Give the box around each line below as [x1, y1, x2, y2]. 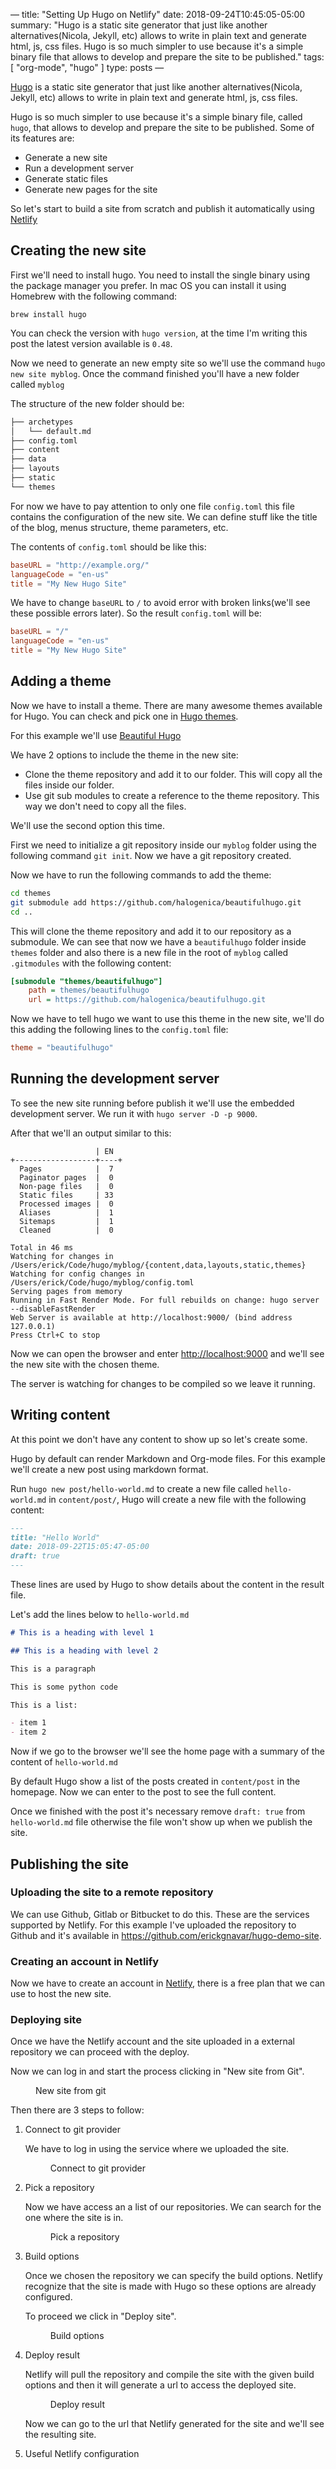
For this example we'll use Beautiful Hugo [10, 729, 182, 741]
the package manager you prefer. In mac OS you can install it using [10, 279, 287, 291]
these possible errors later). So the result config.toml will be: [10, 607, 262, 619]
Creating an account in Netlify [10, 1954, 160, 1968]
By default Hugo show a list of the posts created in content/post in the [10, 1775, 301, 1788]
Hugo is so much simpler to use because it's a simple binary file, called [10, 111, 303, 123]
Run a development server [24, 162, 134, 174]
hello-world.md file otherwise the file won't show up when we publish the [10, 1816, 313, 1828]
